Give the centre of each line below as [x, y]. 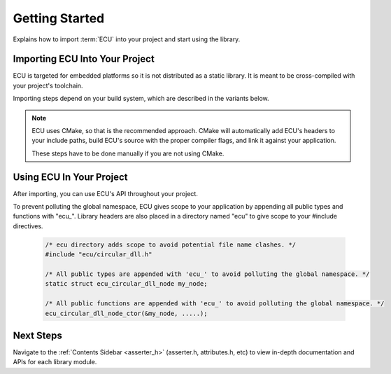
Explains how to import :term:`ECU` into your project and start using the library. [127, 39]
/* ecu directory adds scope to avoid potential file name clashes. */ [171, 244]
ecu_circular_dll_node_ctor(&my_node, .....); [126, 313]
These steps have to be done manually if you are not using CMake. [128, 153]
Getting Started [59, 18]
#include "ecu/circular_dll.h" [99, 255]
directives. [28, 226]
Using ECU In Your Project [71, 177]
